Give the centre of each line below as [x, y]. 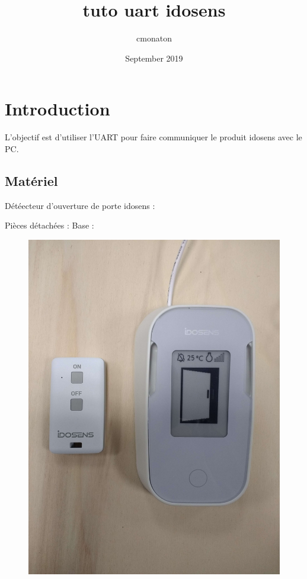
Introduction [57, 109]
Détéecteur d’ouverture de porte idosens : [80, 205]
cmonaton [154, 38]
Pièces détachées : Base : [49, 225]
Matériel [31, 180]
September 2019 [154, 58]
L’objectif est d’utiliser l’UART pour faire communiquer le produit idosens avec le [153, 137]
